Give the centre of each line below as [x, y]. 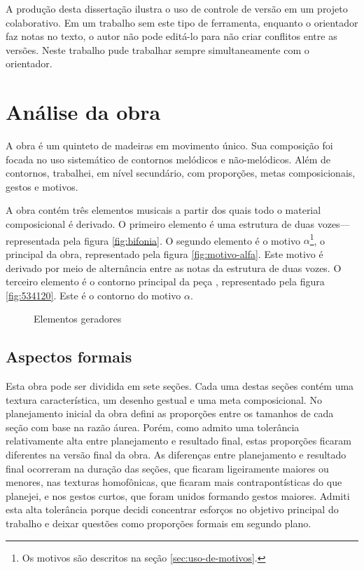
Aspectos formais [69, 357]
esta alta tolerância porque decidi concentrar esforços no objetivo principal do [172, 509]
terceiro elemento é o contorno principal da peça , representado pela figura [165, 281]
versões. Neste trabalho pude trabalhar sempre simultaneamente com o [157, 49]
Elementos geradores [78, 319]
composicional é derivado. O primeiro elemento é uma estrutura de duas [160, 224]
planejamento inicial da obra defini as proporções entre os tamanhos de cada [170, 413]
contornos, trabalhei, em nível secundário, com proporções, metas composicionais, [181, 173]
